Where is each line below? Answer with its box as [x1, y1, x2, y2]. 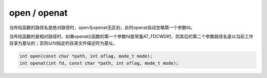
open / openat [9, 7, 68, 18]
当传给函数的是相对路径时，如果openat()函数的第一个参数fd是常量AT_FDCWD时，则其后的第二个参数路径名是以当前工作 [9, 33, 254, 39]
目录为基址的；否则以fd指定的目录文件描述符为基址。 [9, 40, 118, 46]
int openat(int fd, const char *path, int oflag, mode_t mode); [19, 60, 179, 66]
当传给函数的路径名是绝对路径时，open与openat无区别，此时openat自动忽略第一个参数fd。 [9, 25, 195, 30]
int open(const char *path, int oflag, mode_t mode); [19, 53, 153, 59]
